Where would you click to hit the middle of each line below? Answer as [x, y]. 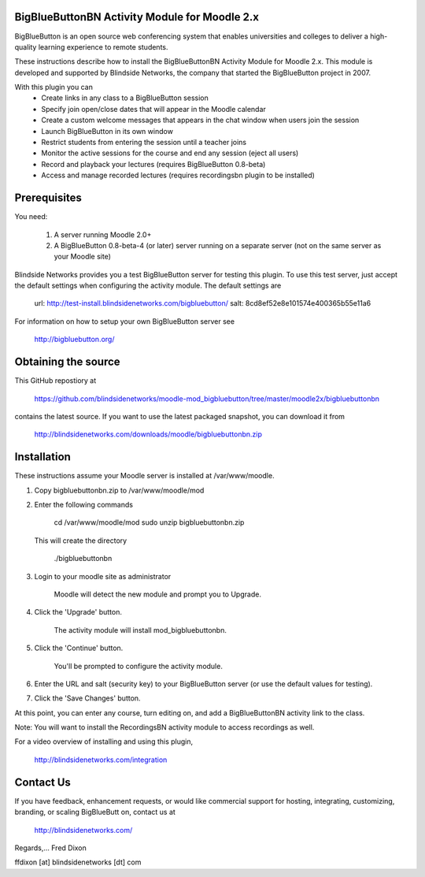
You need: [31, 217]
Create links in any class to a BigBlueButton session [125, 98]
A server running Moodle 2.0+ [103, 234]
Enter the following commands [84, 505]
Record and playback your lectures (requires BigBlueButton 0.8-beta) [153, 164]
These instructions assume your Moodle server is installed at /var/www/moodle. [144, 476]
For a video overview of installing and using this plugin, [104, 741]
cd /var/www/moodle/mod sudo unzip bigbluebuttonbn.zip [149, 522]
